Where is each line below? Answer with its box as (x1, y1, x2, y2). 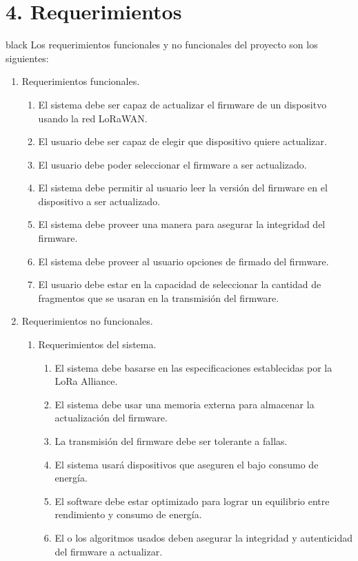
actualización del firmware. (54, 410, 168, 425)
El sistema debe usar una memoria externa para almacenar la (54, 397, 315, 411)
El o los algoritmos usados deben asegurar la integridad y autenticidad (54, 530, 353, 544)
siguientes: (6, 50, 49, 65)
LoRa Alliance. (54, 374, 118, 388)
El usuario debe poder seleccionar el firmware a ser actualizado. (38, 157, 307, 171)
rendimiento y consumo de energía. (54, 507, 202, 522)
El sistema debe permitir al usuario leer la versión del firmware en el (38, 180, 328, 195)
